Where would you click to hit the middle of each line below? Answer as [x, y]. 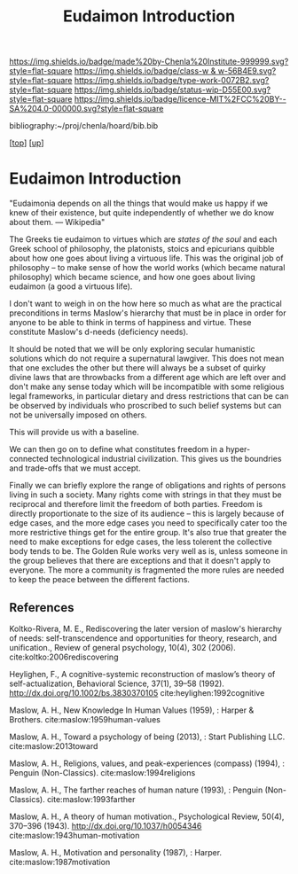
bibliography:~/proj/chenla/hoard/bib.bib [84, 126]
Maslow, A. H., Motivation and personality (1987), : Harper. [116, 852]
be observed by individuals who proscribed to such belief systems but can [145, 406]
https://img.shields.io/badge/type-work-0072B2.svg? [172, 81]
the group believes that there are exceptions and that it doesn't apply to [140, 561]
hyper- [238, 449]
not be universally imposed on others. [78, 415]
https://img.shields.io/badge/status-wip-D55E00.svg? [173, 90]
